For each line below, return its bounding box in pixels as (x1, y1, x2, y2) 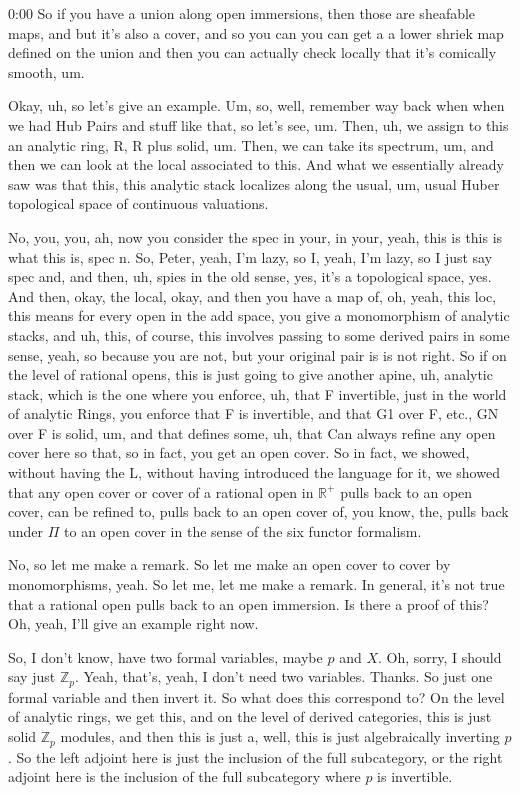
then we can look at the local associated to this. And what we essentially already (8, 154, 504, 175)
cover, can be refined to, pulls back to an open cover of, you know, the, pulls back (8, 501, 509, 522)
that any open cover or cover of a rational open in (8, 481, 314, 502)
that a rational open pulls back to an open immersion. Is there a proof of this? (8, 593, 489, 614)
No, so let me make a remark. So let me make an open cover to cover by (8, 554, 451, 575)
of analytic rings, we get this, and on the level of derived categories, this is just (8, 706, 492, 727)
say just (8, 666, 56, 687)
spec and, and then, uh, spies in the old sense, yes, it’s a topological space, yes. (8, 266, 492, 287)
